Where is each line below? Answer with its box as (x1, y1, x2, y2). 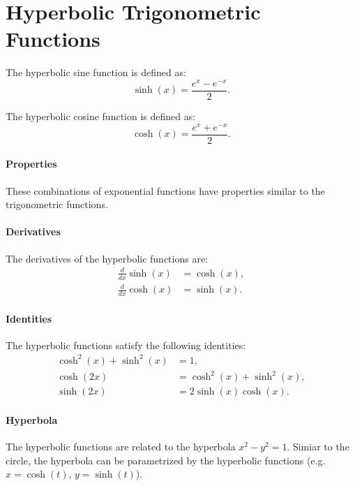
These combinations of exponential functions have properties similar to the (6, 183, 325, 198)
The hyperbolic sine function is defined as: (6, 65, 186, 80)
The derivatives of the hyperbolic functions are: (6, 251, 209, 265)
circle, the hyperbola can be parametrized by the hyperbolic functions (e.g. (6, 452, 326, 467)
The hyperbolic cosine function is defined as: (6, 109, 196, 124)
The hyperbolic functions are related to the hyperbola (6, 439, 236, 454)
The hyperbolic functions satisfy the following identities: (6, 337, 246, 352)
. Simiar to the (287, 439, 349, 454)
